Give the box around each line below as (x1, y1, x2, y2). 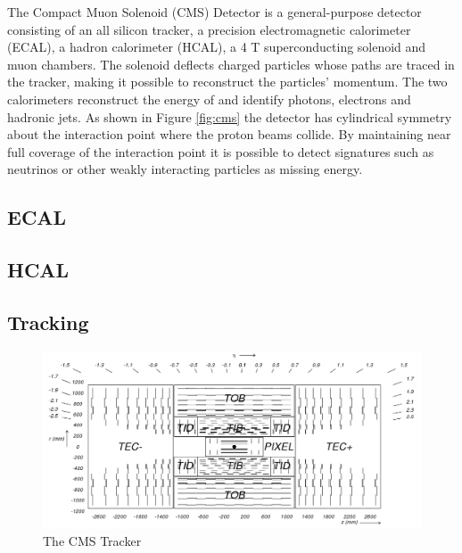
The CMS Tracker (43, 532, 142, 550)
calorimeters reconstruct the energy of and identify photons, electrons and (7, 89, 411, 108)
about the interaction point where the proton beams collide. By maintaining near (7, 125, 451, 144)
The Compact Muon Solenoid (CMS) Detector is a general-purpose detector (7, 3, 422, 21)
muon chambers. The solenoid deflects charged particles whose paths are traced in (7, 54, 455, 73)
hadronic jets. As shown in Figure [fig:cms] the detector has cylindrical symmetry (7, 107, 452, 126)
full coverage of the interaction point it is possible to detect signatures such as (7, 142, 434, 161)
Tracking (7, 308, 89, 335)
